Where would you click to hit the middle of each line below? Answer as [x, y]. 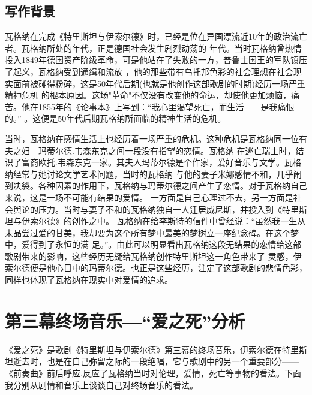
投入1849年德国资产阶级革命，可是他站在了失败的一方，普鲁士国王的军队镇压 [156, 60]
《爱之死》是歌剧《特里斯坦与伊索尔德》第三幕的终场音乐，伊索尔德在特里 [152, 349]
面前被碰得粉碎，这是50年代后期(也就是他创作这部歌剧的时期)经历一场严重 [159, 83]
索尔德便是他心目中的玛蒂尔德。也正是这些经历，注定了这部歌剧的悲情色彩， [156, 268]
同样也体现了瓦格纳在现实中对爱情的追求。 [89, 280]
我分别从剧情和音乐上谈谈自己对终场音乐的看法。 [101, 385]
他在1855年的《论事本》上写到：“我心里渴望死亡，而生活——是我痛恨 [158, 106]
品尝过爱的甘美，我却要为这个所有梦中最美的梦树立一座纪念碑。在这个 [151, 232]
